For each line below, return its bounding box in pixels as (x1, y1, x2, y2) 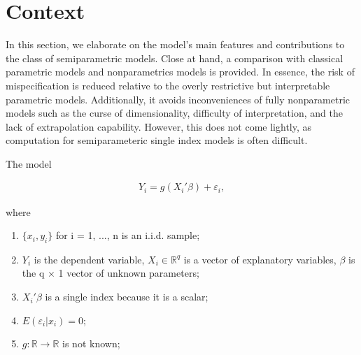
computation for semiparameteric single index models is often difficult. (6, 133, 308, 147)
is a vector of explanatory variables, (183, 252, 337, 266)
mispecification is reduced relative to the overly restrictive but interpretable (6, 78, 330, 92)
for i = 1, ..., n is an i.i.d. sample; (55, 228, 200, 242)
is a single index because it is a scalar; (45, 289, 208, 304)
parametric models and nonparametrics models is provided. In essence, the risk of (6, 64, 355, 79)
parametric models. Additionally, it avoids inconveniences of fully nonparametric (6, 92, 350, 106)
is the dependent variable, (34, 252, 145, 266)
